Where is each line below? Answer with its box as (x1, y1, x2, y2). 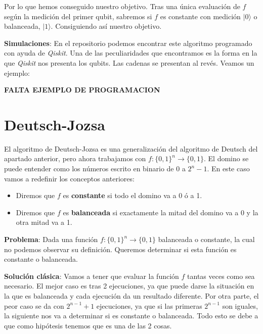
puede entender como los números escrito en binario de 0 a (4, 163, 186, 174)
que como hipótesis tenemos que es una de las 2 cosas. (4, 320, 172, 330)
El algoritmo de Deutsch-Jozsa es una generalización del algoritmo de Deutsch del (4, 143, 258, 154)
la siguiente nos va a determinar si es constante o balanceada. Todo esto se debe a (4, 310, 258, 321)
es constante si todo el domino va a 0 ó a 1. (63, 190, 202, 201)
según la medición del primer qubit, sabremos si (4, 11, 152, 21)
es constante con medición (160, 11, 241, 21)
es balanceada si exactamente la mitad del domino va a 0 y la (63, 207, 258, 217)
